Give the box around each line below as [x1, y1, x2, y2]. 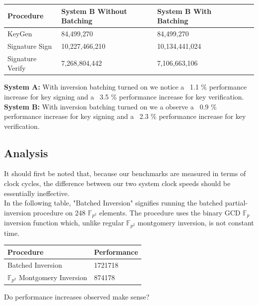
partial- [225, 198, 248, 208]
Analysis [4, 145, 48, 160]
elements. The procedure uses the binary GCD [99, 207, 241, 217]
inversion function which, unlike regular [4, 217, 124, 228]
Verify [7, 63, 26, 73]
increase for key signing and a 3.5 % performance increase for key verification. [4, 91, 244, 102]
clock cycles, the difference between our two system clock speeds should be [4, 178, 231, 189]
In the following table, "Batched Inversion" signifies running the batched [4, 198, 223, 208]
